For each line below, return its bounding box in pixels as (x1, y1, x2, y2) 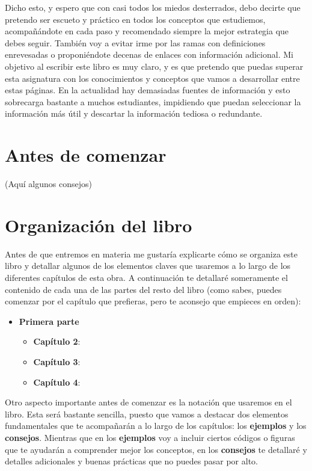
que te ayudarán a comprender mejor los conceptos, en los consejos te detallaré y (5, 443, 307, 455)
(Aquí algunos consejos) (5, 177, 92, 190)
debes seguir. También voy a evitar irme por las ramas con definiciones (5, 36, 266, 49)
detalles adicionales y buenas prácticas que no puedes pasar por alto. (5, 455, 258, 467)
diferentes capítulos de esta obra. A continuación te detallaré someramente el (5, 271, 288, 283)
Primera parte (19, 315, 79, 327)
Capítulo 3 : (33, 355, 81, 368)
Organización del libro (5, 212, 192, 237)
